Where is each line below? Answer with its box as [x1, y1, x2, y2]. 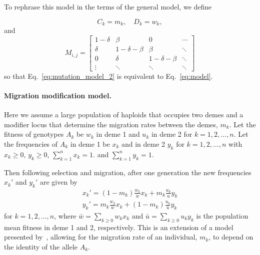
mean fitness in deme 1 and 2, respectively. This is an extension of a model [4, 222, 233, 232]
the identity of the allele [4, 242, 77, 252]
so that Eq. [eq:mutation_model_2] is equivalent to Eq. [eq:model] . [4, 70, 213, 81]
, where [54, 211, 76, 221]
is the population [196, 211, 248, 221]
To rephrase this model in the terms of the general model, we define [4, 1, 212, 11]
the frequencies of [4, 138, 58, 149]
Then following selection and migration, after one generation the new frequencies [4, 167, 251, 177]
